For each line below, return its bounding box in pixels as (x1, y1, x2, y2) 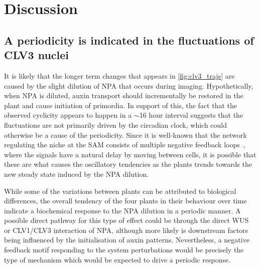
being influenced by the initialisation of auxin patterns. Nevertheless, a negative (4, 234, 249, 245)
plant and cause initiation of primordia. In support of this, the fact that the (4, 100, 237, 110)
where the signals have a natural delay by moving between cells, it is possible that (4, 149, 256, 159)
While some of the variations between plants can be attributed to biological (4, 185, 236, 196)
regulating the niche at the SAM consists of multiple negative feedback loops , (4, 139, 245, 150)
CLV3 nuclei (4, 47, 69, 63)
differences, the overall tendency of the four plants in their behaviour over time (4, 195, 247, 206)
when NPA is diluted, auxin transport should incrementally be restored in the (4, 90, 243, 101)
